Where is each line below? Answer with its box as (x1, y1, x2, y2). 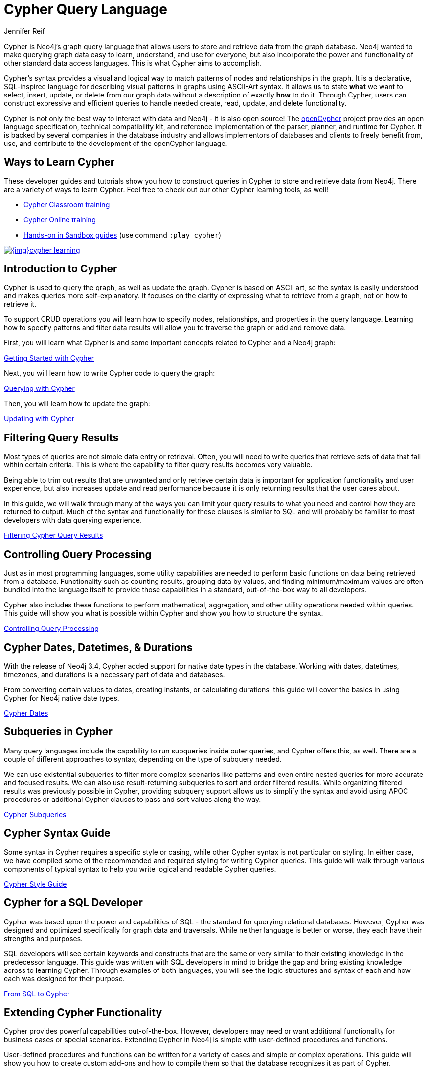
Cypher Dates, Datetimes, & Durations (4, 641, 193, 654)
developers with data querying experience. (4, 516, 142, 525)
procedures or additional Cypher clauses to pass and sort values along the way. (4, 795, 261, 803)
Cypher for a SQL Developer (4, 897, 143, 909)
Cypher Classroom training (23, 200, 110, 209)
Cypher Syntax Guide (4, 827, 111, 840)
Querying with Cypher (4, 384, 75, 393)
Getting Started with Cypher (4, 354, 94, 363)
